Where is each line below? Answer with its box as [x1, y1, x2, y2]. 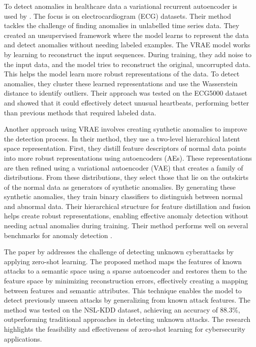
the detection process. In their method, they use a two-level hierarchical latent [4, 133, 240, 143]
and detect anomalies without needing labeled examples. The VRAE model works [4, 39, 251, 50]
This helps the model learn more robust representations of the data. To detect [4, 69, 240, 79]
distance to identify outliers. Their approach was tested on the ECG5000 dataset [4, 88, 248, 98]
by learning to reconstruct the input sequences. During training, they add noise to [4, 49, 252, 59]
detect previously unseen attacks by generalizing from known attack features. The [4, 295, 251, 305]
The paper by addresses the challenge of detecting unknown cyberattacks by [4, 246, 234, 257]
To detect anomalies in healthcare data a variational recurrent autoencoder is [4, 1, 237, 11]
